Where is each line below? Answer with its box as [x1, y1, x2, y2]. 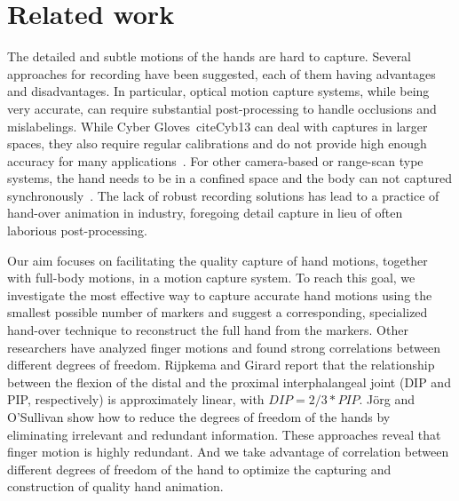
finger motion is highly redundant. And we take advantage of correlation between [7, 442, 449, 461]
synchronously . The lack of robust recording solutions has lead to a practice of [7, 186, 439, 204]
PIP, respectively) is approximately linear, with [7, 390, 265, 409]
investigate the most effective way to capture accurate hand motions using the [7, 285, 432, 304]
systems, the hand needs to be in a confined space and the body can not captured [7, 169, 452, 187]
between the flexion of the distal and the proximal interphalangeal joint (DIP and [7, 372, 451, 391]
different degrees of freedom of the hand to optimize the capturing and [7, 459, 392, 478]
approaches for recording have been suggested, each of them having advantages [7, 64, 436, 83]
